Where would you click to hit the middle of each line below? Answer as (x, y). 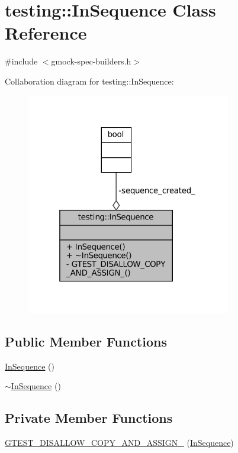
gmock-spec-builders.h (91, 61)
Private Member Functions (89, 418)
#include (21, 61)
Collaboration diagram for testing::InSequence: (89, 81)
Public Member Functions (86, 341)
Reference (46, 33)
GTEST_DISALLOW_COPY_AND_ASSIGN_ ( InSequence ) (119, 443)
